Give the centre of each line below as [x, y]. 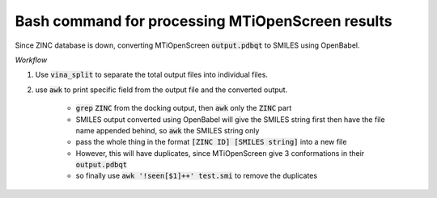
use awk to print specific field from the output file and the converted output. [161, 90]
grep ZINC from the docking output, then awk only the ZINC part [184, 108]
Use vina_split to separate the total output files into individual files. [152, 75]
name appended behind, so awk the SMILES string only [168, 130]
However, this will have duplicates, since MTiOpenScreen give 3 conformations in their [220, 153]
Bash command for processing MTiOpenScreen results [204, 21]
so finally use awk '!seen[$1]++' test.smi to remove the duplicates [197, 176]
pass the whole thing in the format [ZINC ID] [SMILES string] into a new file [211, 142]
